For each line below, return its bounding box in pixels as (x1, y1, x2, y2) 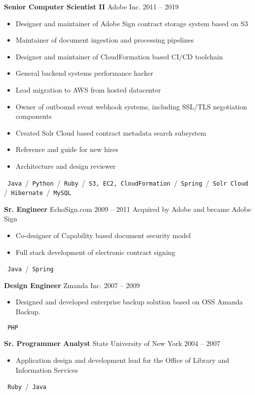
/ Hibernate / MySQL (4, 187, 71, 197)
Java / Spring (7, 263, 54, 274)
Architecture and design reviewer (15, 160, 116, 171)
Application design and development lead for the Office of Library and (15, 354, 229, 365)
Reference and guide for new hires (15, 144, 119, 154)
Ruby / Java (7, 381, 47, 392)
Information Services (15, 364, 78, 375)
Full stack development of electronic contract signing (15, 247, 175, 257)
